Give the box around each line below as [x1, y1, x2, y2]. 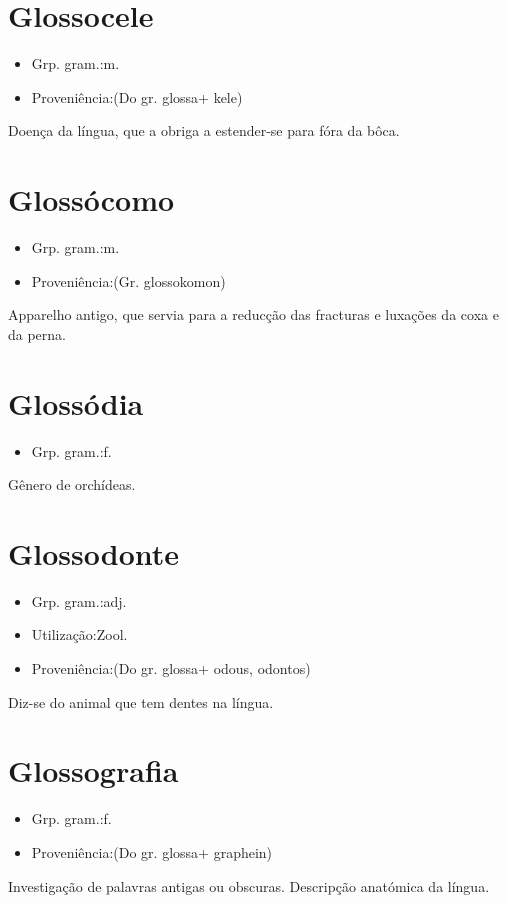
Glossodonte [8, 532, 180, 573]
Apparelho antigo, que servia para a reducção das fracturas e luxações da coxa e [8, 304, 499, 325]
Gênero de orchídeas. [8, 474, 136, 495]
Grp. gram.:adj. [31, 590, 127, 611]
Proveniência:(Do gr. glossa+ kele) [31, 86, 243, 107]
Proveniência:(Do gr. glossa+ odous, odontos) [31, 658, 311, 679]
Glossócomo [8, 179, 175, 220]
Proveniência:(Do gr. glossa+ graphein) [31, 841, 273, 862]
